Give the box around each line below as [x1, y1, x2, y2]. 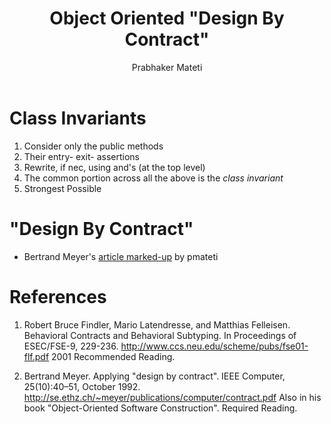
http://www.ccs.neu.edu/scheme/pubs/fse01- [120, 340, 309, 352]
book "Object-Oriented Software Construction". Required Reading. [23, 402, 298, 414]
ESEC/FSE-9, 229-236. [23, 340, 119, 352]
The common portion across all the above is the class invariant [23, 172, 284, 184]
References [9, 285, 107, 308]
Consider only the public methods [23, 140, 164, 152]
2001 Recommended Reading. [51, 350, 176, 362]
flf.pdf [23, 350, 50, 362]
